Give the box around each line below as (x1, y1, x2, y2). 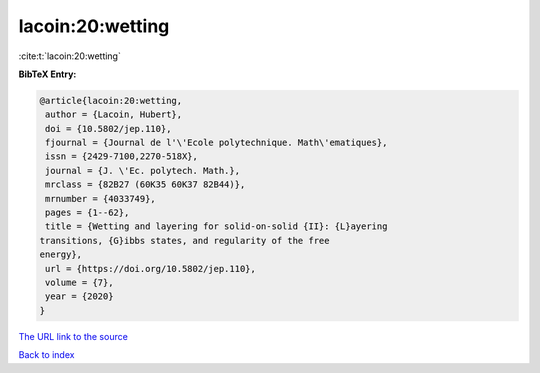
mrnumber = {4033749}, (45, 193, 157, 204)
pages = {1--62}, (45, 207, 130, 219)
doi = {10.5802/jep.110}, (45, 123, 172, 134)
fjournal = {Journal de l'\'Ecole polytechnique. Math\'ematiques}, (45, 137, 388, 149)
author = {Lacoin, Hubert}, (45, 109, 183, 120)
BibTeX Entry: (18, 68, 77, 80)
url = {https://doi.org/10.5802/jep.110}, (45, 263, 257, 274)
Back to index (18, 349, 75, 361)
